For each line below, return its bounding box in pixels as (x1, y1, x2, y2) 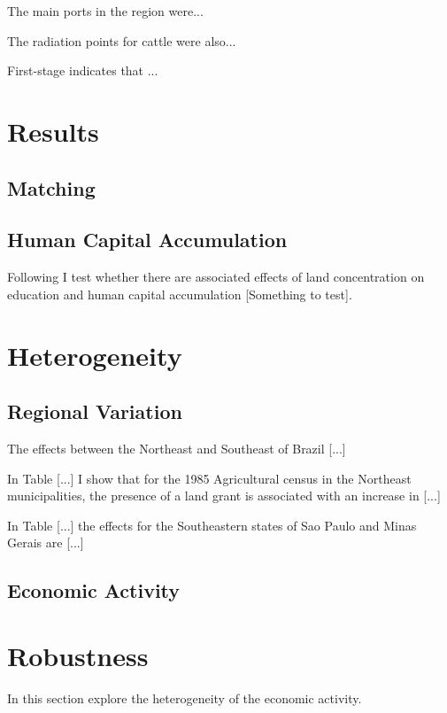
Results (7, 112, 99, 149)
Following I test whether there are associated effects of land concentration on (7, 267, 425, 286)
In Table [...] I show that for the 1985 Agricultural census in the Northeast (7, 469, 412, 487)
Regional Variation (7, 398, 182, 425)
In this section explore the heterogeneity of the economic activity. (7, 688, 362, 707)
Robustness (7, 637, 149, 673)
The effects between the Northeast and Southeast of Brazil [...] (7, 438, 346, 457)
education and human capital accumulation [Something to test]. (7, 284, 352, 303)
